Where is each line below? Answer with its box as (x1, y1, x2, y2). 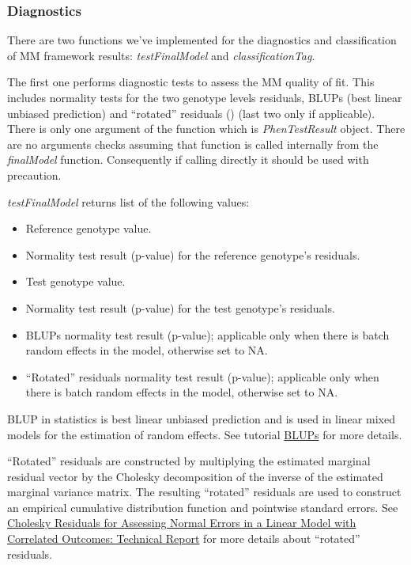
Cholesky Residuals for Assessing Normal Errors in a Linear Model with (7, 514, 356, 531)
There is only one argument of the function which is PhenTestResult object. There (7, 120, 405, 137)
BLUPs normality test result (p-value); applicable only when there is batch (25, 326, 390, 343)
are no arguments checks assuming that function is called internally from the (7, 135, 379, 152)
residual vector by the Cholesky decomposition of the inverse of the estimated (7, 468, 383, 484)
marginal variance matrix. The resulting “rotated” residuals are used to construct (7, 483, 402, 500)
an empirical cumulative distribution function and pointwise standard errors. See (7, 499, 398, 515)
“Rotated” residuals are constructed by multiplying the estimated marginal (7, 453, 371, 469)
